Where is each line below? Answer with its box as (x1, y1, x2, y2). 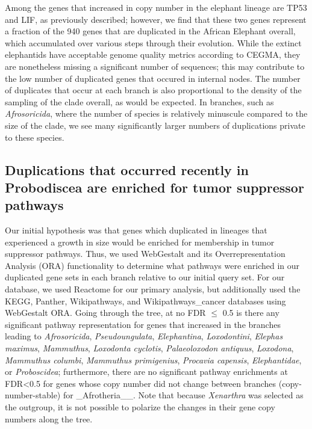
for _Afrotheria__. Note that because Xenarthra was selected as (63, 389, 304, 401)
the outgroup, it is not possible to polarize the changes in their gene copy (5, 401, 275, 413)
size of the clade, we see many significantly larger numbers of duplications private (5, 119, 305, 131)
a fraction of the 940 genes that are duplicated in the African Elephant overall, (5, 25, 296, 37)
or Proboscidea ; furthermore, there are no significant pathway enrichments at (5, 365, 288, 378)
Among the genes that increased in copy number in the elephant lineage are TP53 (5, 1, 307, 13)
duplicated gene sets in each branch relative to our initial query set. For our (5, 271, 285, 283)
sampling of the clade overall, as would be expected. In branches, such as (5, 95, 274, 108)
